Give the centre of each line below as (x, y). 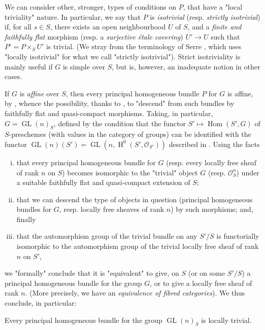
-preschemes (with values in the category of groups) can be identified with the (130, 134)
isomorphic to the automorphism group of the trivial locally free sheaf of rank (138, 246)
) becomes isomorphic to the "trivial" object (130, 172)
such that (225, 36)
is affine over (39, 93)
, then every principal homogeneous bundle (132, 93)
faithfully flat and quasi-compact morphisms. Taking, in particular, (109, 113)
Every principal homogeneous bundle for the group (84, 320)
